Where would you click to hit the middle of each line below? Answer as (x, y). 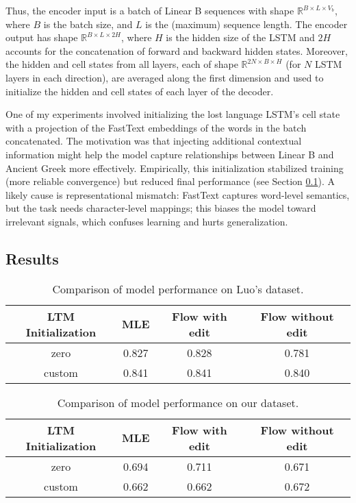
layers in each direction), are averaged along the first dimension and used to (165, 77)
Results (32, 258)
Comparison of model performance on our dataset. (178, 402)
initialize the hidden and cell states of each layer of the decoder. (140, 91)
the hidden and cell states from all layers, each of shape (122, 64)
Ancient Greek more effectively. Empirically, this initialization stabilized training (175, 168)
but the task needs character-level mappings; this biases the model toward (161, 208)
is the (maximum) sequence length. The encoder (246, 24)
